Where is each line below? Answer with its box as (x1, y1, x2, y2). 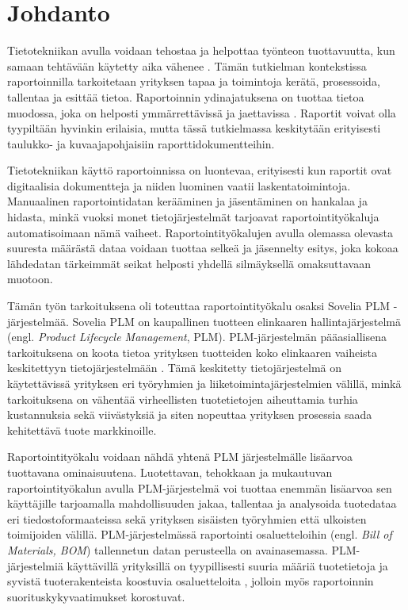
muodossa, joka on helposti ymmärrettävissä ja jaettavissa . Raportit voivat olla (7, 104, 396, 121)
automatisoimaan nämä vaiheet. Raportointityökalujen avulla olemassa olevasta (7, 224, 394, 240)
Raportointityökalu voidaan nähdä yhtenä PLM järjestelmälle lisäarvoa (7, 448, 353, 465)
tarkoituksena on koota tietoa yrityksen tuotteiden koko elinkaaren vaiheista (7, 343, 378, 360)
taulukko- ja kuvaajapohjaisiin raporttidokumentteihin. (7, 135, 275, 152)
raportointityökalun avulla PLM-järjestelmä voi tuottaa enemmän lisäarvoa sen (7, 479, 392, 496)
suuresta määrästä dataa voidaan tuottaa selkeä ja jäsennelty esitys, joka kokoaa (7, 240, 398, 256)
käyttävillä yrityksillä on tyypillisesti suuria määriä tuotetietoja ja (67, 557, 388, 574)
